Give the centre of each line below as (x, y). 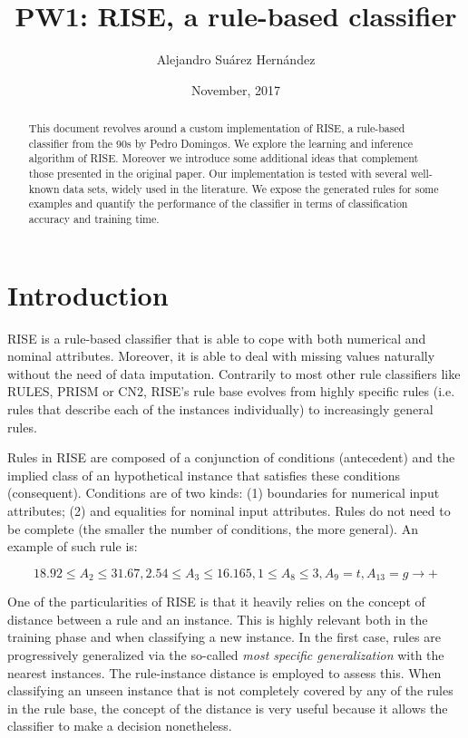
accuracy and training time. (94, 219)
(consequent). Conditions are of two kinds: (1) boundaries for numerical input (224, 493)
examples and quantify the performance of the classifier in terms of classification (218, 204)
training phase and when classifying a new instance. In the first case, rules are (224, 637)
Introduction (88, 294)
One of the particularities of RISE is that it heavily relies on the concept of (216, 602)
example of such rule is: (73, 546)
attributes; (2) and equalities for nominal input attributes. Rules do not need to (229, 510)
